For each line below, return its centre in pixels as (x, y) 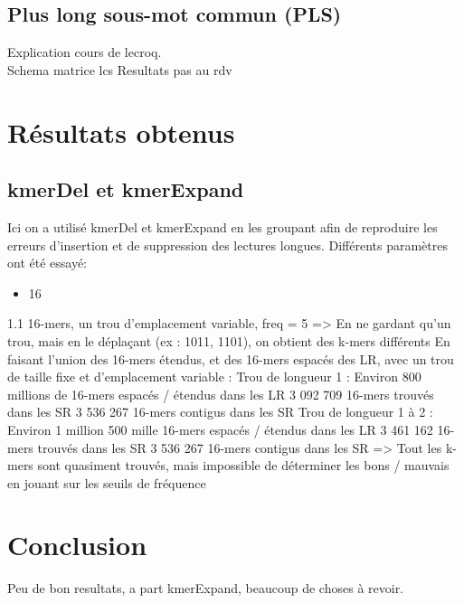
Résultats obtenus (121, 132)
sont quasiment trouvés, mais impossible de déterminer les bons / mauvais (243, 465)
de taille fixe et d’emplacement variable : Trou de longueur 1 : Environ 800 (214, 377)
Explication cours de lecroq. (85, 52)
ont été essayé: (47, 263)
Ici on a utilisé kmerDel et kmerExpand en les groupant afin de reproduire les (223, 226)
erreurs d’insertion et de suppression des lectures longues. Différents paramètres (228, 245)
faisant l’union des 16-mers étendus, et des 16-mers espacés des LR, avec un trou (231, 358)
